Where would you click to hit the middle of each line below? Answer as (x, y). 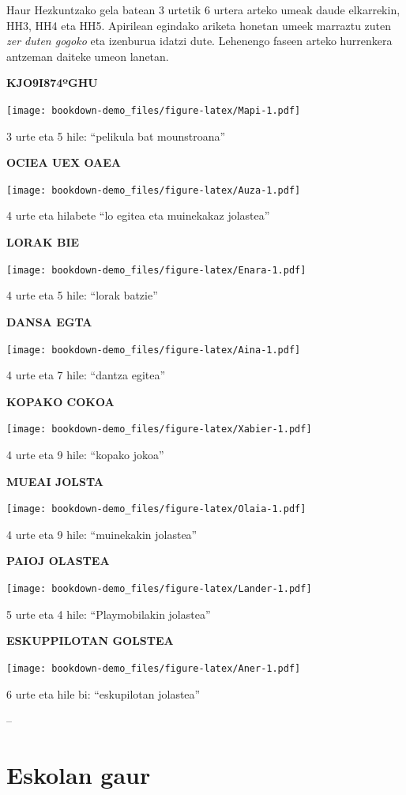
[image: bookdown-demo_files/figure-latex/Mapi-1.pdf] (154, 110)
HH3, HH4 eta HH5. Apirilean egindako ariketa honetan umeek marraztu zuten (199, 25)
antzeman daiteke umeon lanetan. (88, 56)
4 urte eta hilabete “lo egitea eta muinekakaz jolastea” (138, 215)
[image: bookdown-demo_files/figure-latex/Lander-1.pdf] (159, 589)
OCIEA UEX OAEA (64, 162)
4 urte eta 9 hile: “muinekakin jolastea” (102, 534)
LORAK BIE (43, 242)
